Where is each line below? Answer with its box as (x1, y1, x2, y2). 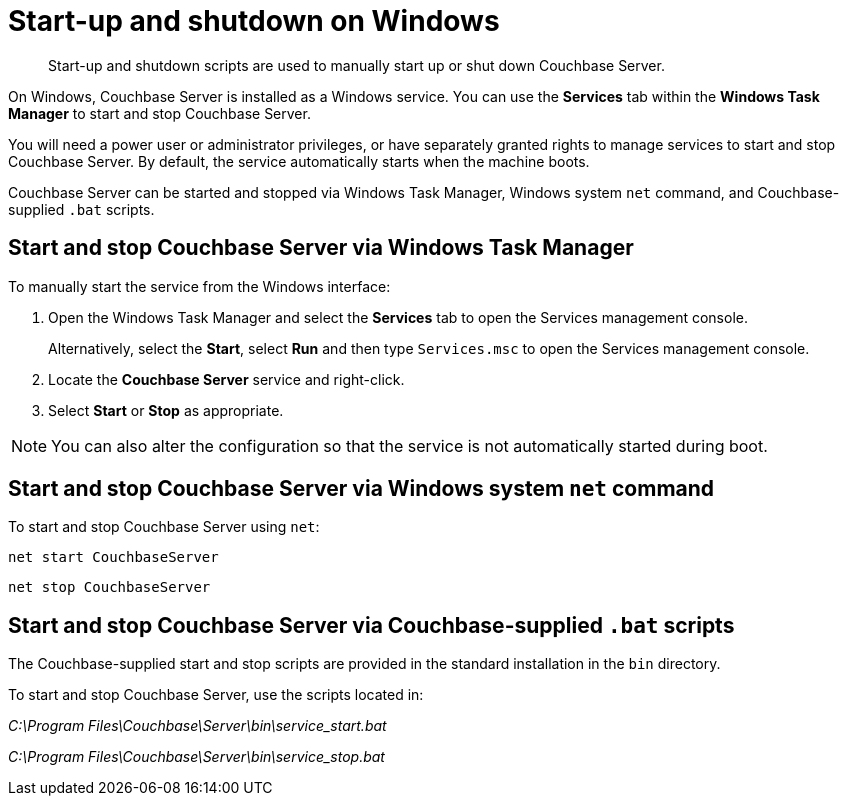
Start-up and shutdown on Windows (8, 4, 500, 38)
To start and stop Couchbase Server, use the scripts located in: (8, 686, 424, 704)
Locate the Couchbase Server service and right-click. (48, 370, 405, 388)
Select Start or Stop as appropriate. (48, 401, 284, 419)
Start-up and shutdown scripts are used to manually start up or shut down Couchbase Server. (48, 56, 665, 74)
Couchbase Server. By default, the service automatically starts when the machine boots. (8, 152, 590, 170)
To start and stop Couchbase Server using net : (8, 518, 320, 536)
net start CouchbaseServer (8, 549, 219, 566)
